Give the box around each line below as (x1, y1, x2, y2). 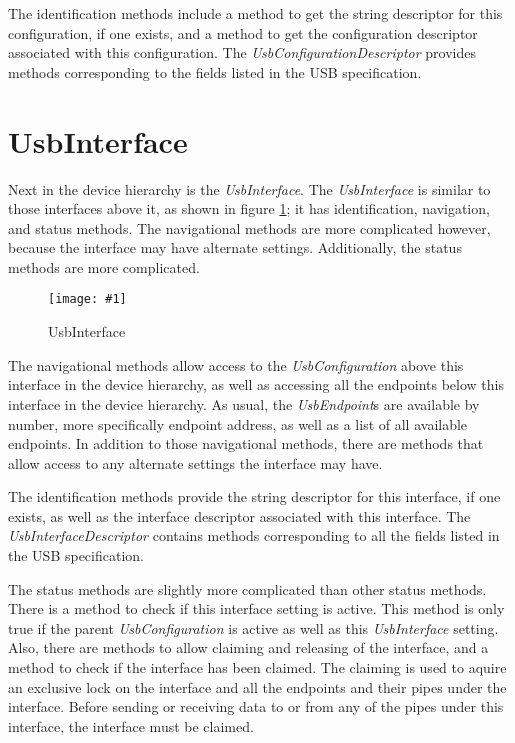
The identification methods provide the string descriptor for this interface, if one (8, 486, 501, 507)
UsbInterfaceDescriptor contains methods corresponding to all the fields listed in (8, 525, 500, 546)
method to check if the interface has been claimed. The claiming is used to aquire (8, 657, 507, 678)
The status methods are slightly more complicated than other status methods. (8, 578, 487, 599)
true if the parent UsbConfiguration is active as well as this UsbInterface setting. (8, 617, 499, 638)
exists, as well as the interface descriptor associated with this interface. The (8, 505, 471, 526)
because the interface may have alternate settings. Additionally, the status (8, 237, 462, 258)
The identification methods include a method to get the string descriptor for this (8, 3, 503, 23)
